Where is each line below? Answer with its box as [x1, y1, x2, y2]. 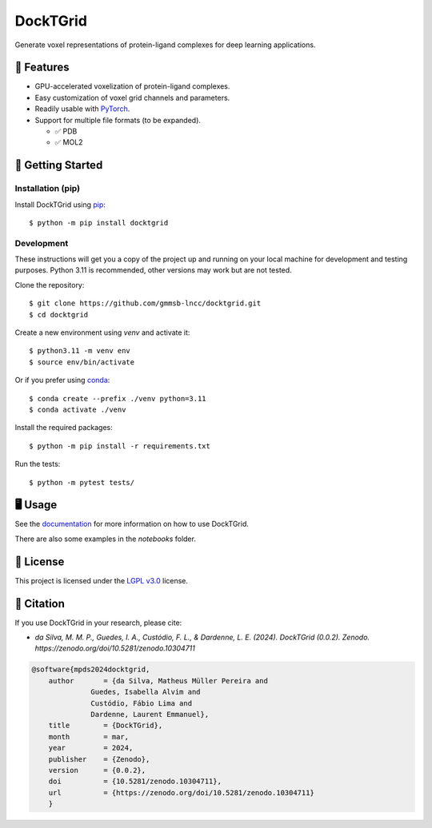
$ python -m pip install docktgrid [29, 218, 169, 227]
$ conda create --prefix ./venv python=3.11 [29, 394, 207, 403]
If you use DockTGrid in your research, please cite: [14, 618, 182, 627]
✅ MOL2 [54, 137, 83, 147]
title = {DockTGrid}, [48, 721, 163, 730]
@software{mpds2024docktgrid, [31, 665, 150, 675]
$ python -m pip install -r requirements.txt [29, 441, 211, 451]
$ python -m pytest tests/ [29, 478, 135, 487]
